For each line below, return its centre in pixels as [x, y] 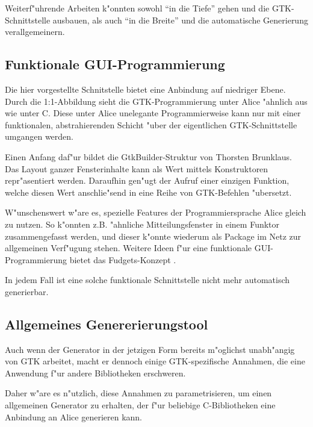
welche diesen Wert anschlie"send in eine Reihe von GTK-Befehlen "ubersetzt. [148, 192]
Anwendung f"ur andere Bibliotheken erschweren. [95, 372]
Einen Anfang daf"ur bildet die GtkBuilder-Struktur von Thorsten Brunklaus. [148, 156]
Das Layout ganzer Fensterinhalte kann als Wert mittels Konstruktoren [137, 168]
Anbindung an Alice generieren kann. [74, 416]
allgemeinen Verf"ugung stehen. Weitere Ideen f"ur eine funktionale [129, 248]
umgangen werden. [39, 136]
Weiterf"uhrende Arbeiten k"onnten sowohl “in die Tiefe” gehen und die [137, 8]
